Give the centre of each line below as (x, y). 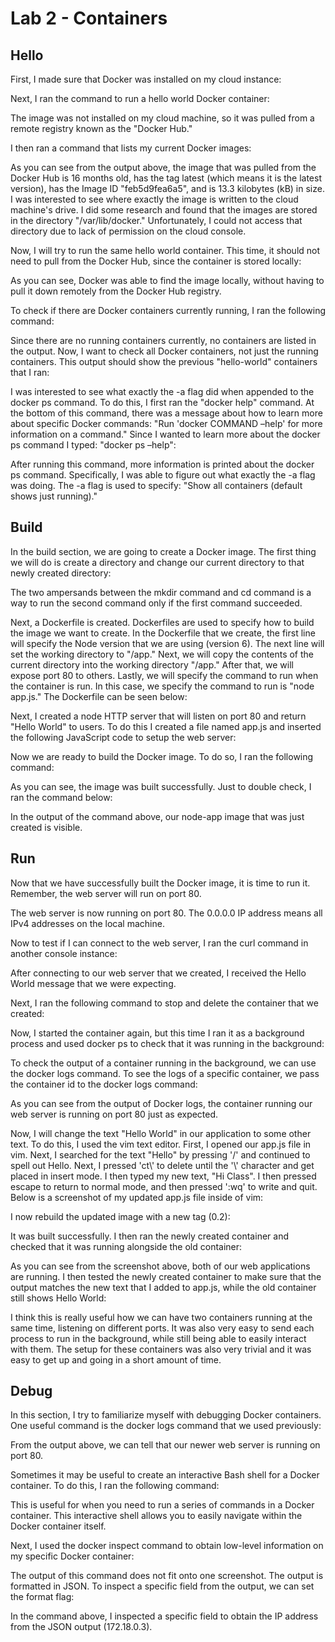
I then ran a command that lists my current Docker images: (131, 148)
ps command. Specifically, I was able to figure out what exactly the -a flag (163, 475)
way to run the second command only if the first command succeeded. (156, 603)
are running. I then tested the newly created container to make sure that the (166, 1276)
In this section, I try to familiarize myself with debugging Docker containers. (166, 1415)
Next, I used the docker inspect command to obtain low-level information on (167, 1546)
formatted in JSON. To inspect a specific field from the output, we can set (162, 1586)
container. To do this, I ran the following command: (115, 1486)
